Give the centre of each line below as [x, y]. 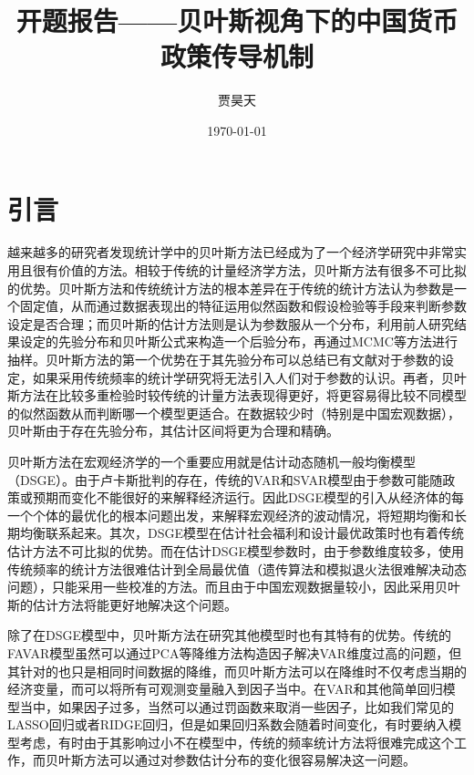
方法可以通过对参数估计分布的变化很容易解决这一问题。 [249, 760]
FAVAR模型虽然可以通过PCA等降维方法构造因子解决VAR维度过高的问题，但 [235, 652]
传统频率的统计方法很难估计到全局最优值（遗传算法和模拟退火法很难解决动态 [237, 568]
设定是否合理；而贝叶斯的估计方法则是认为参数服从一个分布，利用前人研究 [231, 323]
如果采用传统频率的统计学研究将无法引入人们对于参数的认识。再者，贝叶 [249, 377]
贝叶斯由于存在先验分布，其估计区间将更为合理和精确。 [173, 431]
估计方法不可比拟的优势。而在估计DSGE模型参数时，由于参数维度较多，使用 [236, 550]
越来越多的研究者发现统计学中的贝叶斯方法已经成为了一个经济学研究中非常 [231, 252]
